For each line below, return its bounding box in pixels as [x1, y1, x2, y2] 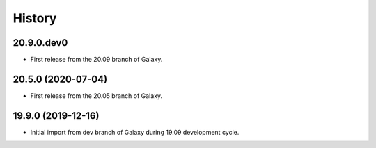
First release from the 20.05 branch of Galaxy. [30, 91, 163, 100]
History [13, 10, 57, 26]
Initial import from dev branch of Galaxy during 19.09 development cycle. [30, 128, 240, 136]
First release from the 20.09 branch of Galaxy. [30, 56, 163, 64]
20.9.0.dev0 [13, 37, 68, 49]
